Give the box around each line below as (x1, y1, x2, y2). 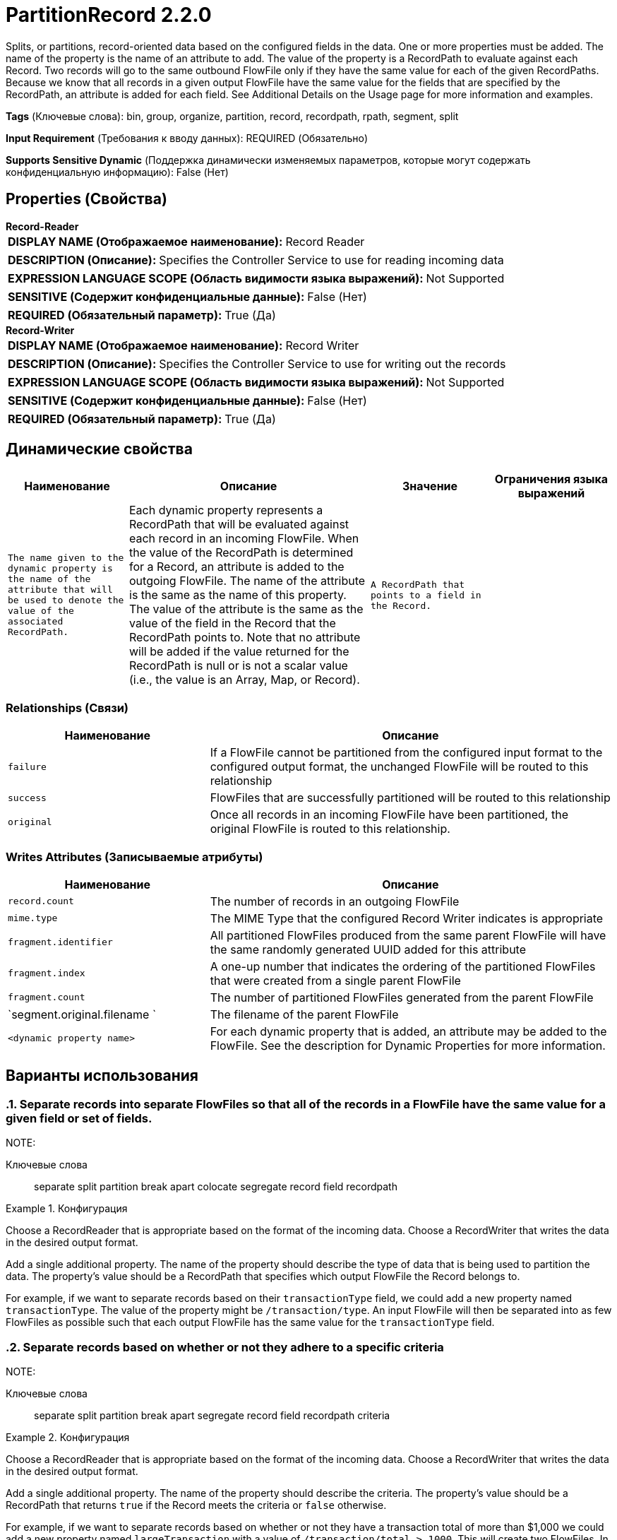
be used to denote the (8, 595, 124, 606)
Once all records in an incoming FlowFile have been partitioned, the (210, 807, 568, 822)
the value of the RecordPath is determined (129, 545, 354, 560)
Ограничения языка (494, 472, 609, 487)
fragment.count (8, 992, 85, 1003)
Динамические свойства (6, 440, 193, 458)
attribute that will (8, 584, 113, 596)
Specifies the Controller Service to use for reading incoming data (159, 252, 504, 267)
